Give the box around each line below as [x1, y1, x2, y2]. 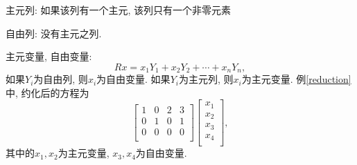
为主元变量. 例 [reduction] [241, 72, 351, 86]
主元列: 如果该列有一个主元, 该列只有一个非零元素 [6, 3, 232, 17]
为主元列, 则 [178, 72, 234, 86]
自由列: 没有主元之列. [6, 26, 102, 40]
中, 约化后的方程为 [6, 85, 89, 99]
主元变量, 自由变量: [6, 49, 92, 64]
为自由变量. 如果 [96, 72, 171, 86]
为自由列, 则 [33, 72, 88, 86]
